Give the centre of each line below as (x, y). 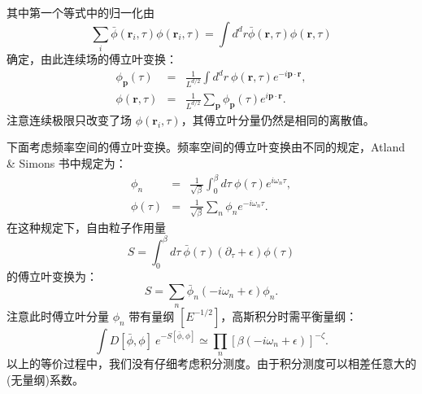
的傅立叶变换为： (52, 276)
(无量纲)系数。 (45, 379)
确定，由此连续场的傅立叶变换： (92, 58)
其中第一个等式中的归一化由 (80, 12)
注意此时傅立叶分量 (58, 315)
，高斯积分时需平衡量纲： (289, 315)
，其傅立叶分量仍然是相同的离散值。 (278, 119)
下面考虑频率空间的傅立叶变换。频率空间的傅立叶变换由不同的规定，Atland (206, 147)
